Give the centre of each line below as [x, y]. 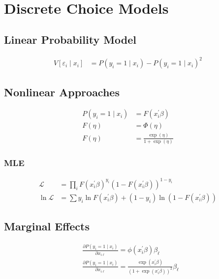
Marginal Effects [47, 226]
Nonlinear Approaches [62, 92]
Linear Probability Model [70, 39]
